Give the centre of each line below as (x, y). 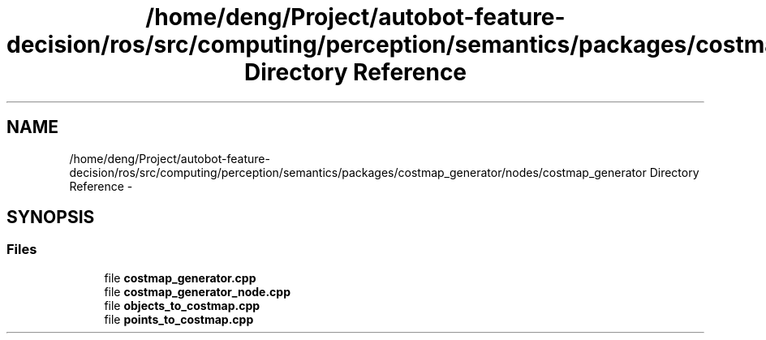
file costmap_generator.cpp (180, 278)
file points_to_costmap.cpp (179, 319)
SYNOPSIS (51, 217)
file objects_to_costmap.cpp (182, 305)
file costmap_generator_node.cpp (197, 291)
